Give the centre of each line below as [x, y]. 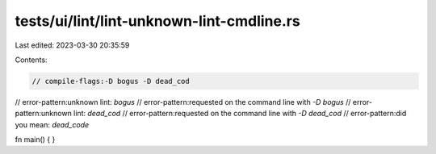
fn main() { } [35, 139]
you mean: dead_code [52, 124]
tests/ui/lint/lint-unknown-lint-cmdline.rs [157, 21]
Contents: [31, 60]
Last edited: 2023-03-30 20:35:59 [72, 45]
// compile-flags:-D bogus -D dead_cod [111, 81]
